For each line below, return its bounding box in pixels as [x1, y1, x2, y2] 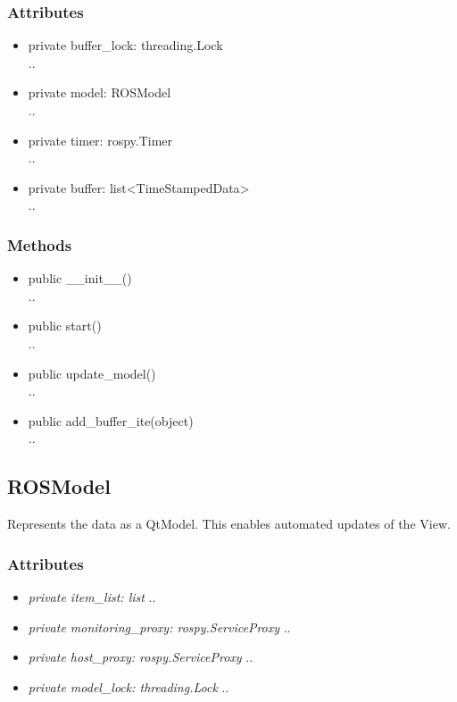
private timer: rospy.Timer [28, 130, 173, 149]
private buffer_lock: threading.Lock [28, 36, 223, 54]
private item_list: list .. [28, 587, 156, 606]
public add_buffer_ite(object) [28, 411, 194, 430]
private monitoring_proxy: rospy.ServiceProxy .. [28, 617, 291, 636]
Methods [7, 233, 72, 255]
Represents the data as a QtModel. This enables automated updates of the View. [7, 514, 451, 533]
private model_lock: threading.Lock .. [28, 677, 229, 696]
